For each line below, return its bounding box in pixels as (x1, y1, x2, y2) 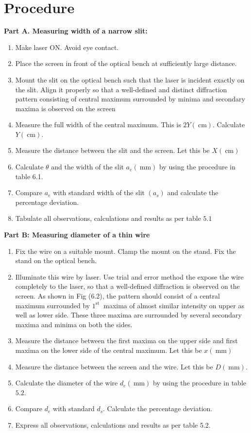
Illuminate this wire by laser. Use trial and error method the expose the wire (15, 271, 244, 282)
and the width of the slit (51, 162, 124, 172)
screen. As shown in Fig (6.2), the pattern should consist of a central (15, 291, 220, 300)
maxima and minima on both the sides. (15, 319, 133, 329)
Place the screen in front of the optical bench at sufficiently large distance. (15, 58, 237, 68)
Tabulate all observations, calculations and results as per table (15, 213, 201, 223)
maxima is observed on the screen (15, 103, 116, 113)
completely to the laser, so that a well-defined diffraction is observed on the (15, 281, 240, 291)
